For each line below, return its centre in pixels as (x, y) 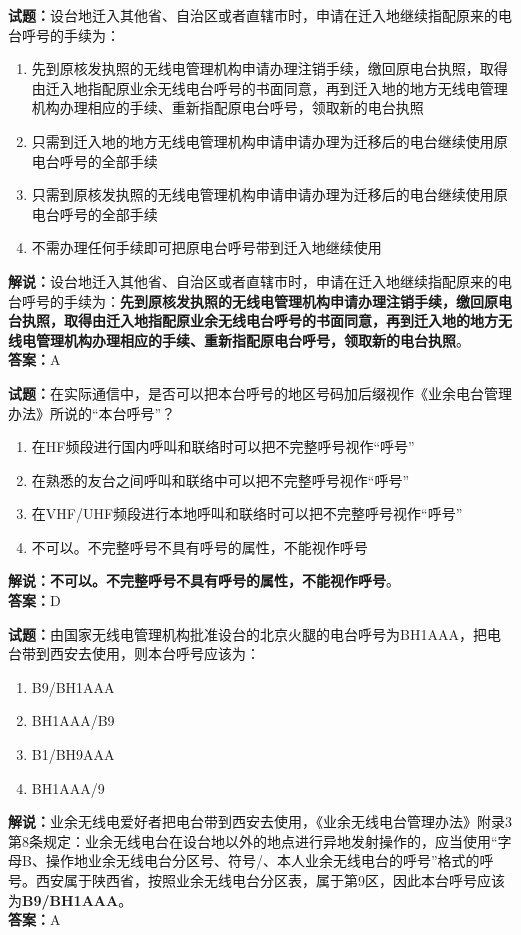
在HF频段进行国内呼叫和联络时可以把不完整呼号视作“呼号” (223, 446)
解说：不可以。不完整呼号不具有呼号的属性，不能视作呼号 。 (204, 580)
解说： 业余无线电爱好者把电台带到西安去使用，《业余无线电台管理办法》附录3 (260, 821)
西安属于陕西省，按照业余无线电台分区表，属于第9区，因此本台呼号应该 (270, 880)
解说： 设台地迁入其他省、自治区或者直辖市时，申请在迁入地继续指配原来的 (253, 280)
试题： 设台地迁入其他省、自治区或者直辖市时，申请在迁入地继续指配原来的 (253, 15)
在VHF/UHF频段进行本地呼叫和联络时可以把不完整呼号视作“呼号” (247, 513)
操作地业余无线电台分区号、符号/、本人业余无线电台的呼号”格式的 (262, 860)
